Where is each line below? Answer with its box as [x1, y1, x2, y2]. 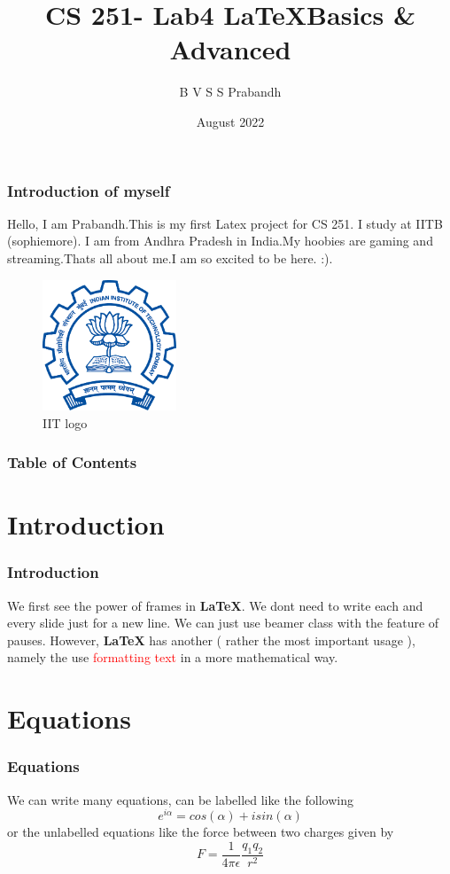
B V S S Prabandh [179, 82, 282, 101]
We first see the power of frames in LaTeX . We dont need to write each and [7, 596, 423, 614]
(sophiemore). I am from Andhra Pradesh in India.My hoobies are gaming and [7, 231, 433, 250]
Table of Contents [7, 451, 137, 473]
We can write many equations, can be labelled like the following [7, 790, 353, 808]
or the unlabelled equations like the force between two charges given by [7, 823, 394, 841]
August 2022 [196, 112, 265, 130]
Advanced [169, 31, 291, 67]
